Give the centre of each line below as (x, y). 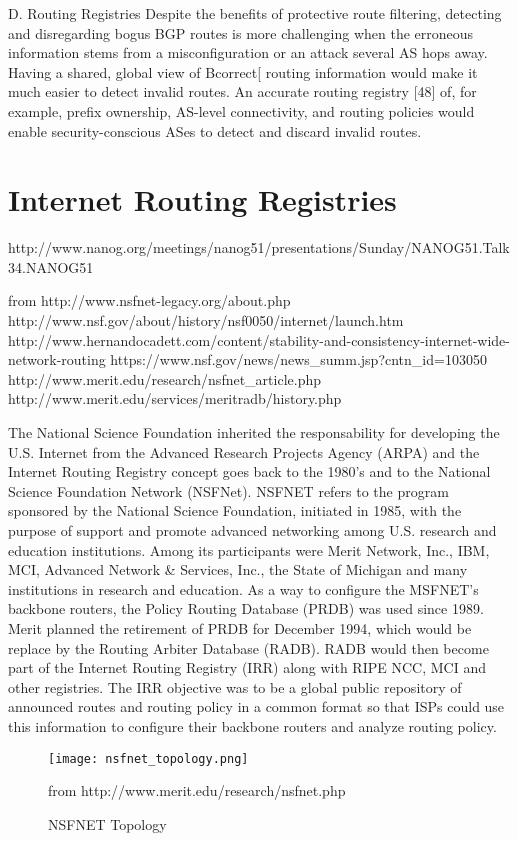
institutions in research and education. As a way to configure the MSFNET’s (243, 588)
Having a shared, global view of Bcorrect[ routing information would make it (243, 71)
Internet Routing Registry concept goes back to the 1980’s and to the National (249, 471)
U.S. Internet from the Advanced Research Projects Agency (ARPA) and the (244, 451)
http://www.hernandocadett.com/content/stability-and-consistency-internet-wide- (259, 339)
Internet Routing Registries (202, 199)
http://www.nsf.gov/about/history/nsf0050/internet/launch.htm (206, 320)
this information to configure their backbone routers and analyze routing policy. (252, 725)
